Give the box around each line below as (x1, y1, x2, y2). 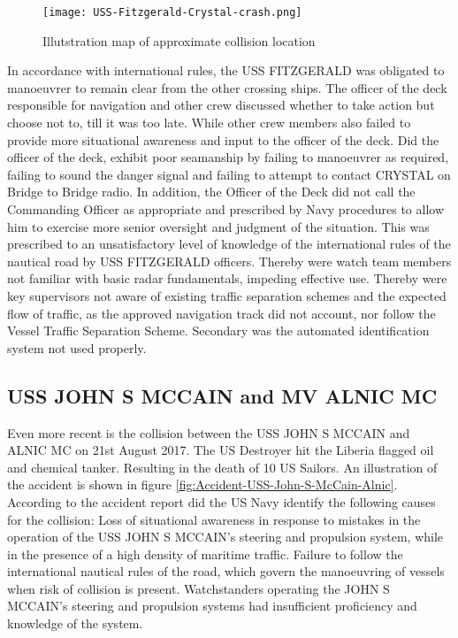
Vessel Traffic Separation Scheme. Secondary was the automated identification (7, 321, 430, 340)
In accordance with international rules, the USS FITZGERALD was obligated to (7, 61, 445, 80)
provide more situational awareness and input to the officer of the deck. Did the (7, 130, 439, 149)
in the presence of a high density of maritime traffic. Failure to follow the (7, 544, 403, 563)
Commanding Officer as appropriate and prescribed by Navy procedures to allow (7, 200, 445, 218)
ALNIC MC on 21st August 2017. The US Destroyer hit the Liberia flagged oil (7, 441, 434, 459)
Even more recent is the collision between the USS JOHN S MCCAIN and (7, 423, 410, 442)
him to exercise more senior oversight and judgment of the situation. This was (7, 217, 430, 235)
